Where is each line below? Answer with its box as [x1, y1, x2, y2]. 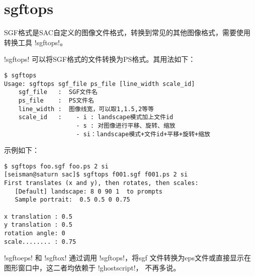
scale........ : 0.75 [4, 238, 76, 245]
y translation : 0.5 [4, 221, 73, 229]
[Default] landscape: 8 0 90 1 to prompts [15, 188, 162, 195]
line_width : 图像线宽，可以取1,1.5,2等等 [18, 105, 154, 113]
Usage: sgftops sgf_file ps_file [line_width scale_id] [4, 80, 195, 87]
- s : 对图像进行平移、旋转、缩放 [76, 122, 176, 129]
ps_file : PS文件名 [18, 97, 94, 104]
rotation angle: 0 [4, 230, 65, 237]
